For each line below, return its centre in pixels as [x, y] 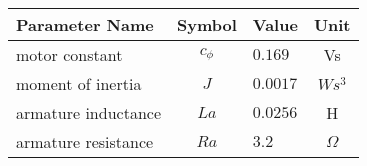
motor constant [69, 54]
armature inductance [88, 112]
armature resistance [85, 141]
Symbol [207, 24]
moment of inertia [79, 83]
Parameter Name [85, 24]
